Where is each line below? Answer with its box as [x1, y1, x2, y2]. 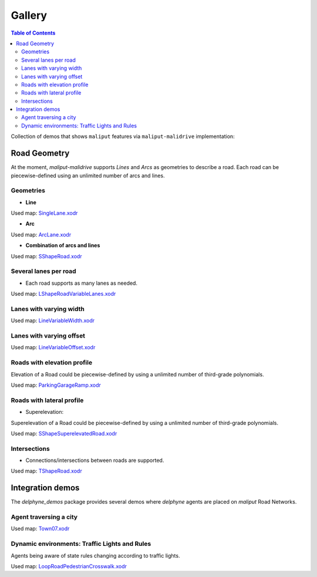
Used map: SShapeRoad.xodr [11, 252, 82, 259]
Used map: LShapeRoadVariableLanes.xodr [11, 291, 116, 298]
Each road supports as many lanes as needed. [25, 279, 138, 286]
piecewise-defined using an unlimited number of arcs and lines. [11, 172, 165, 179]
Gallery [11, 9, 47, 22]
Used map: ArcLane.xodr [11, 231, 72, 238]
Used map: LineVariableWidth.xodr [11, 317, 95, 324]
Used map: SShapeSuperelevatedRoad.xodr [11, 430, 117, 437]
